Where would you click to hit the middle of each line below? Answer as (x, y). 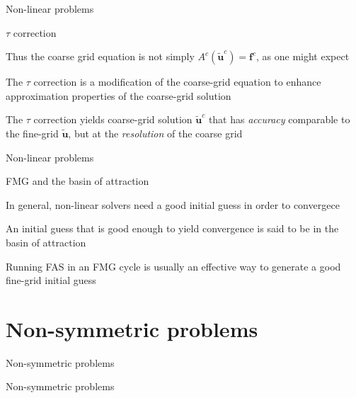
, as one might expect (303, 56)
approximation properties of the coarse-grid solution (119, 95)
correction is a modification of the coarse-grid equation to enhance (177, 82)
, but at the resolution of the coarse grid (155, 133)
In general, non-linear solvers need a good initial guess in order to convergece (173, 204)
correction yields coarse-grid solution (113, 119)
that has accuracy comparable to (279, 119)
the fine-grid (32, 133)
